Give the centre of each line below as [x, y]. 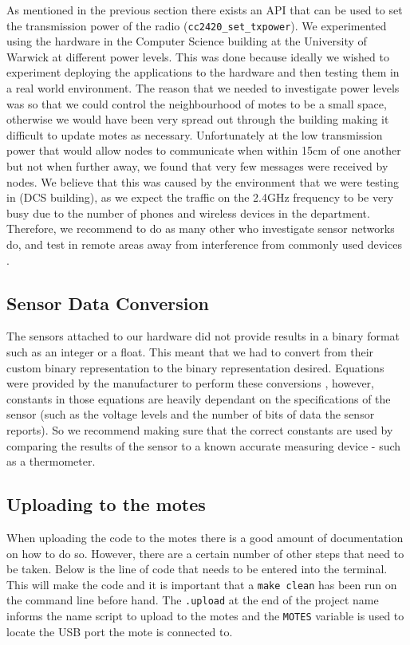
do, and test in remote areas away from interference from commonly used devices [204, 244]
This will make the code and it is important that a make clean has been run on [202, 584]
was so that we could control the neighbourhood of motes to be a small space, [197, 103]
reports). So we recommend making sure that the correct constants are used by [200, 429]
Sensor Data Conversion [108, 303]
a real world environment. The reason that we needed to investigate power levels [203, 88]
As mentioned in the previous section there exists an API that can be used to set [205, 10]
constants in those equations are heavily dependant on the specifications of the [199, 398]
